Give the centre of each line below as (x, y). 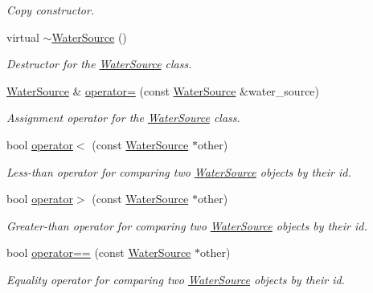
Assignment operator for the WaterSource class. (123, 118)
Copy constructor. (51, 10)
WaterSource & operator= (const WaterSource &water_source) (163, 90)
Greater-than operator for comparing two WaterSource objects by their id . (187, 225)
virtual (23, 37)
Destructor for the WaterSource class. (99, 64)
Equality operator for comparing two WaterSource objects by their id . (176, 279)
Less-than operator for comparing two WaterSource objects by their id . (179, 171)
